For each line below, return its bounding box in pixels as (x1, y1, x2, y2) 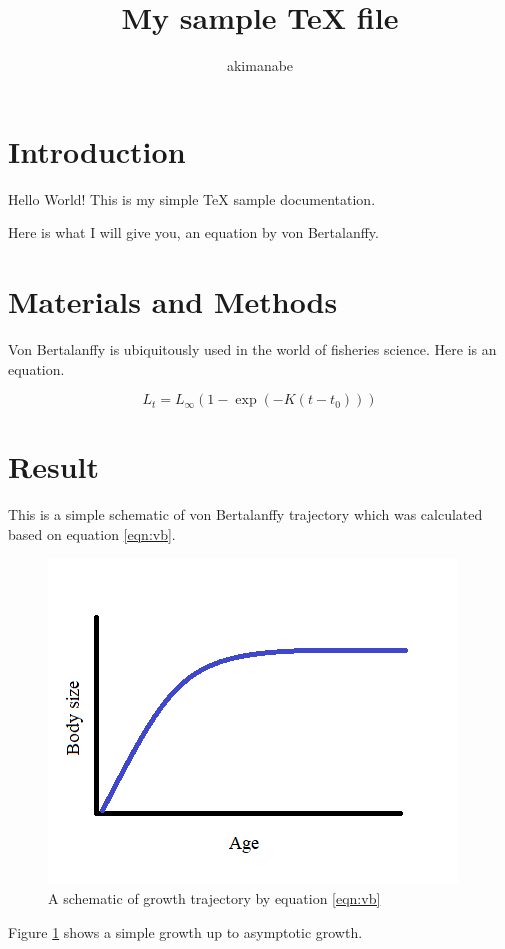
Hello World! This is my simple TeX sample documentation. (8, 188, 376, 209)
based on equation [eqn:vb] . (8, 523, 176, 544)
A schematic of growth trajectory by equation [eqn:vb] (48, 888, 381, 909)
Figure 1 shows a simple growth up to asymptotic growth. (8, 921, 363, 942)
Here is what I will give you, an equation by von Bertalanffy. (8, 222, 379, 243)
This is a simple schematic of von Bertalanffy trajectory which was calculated (8, 504, 483, 525)
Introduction (8, 130, 186, 171)
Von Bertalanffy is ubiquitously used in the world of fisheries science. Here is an (8, 338, 497, 359)
